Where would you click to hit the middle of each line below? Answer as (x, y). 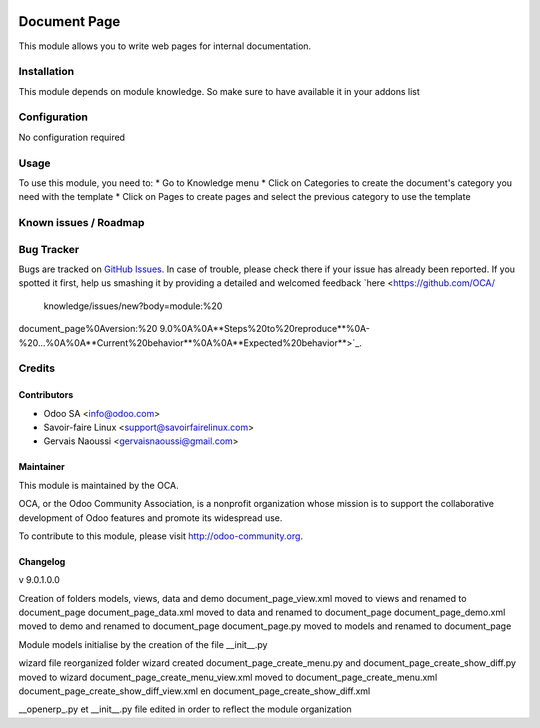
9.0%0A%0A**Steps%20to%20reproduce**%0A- (264, 329)
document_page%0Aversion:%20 (88, 329)
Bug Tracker (49, 249)
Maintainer (41, 467)
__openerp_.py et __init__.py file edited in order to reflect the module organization (185, 709)
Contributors (46, 395)
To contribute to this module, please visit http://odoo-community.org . (161, 536)
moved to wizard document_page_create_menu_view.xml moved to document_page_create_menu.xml (228, 677)
